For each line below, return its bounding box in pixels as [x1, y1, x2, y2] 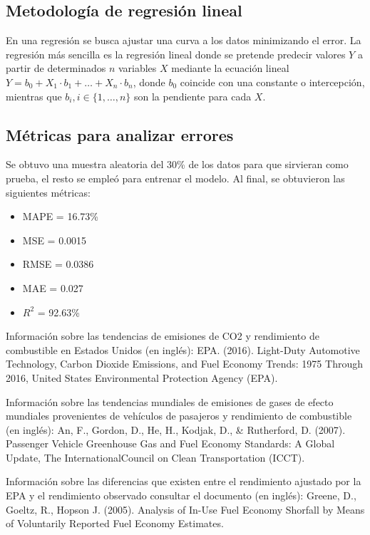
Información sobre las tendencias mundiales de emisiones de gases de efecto [6, 394, 334, 409]
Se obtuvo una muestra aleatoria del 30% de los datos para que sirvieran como [6, 157, 349, 172]
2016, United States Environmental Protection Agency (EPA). [6, 370, 278, 385]
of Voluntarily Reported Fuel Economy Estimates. [6, 516, 224, 531]
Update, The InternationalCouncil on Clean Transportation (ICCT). [6, 450, 305, 464]
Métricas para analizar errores [6, 123, 234, 145]
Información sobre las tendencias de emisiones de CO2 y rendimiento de [6, 328, 319, 343]
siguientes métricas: [6, 185, 91, 199]
